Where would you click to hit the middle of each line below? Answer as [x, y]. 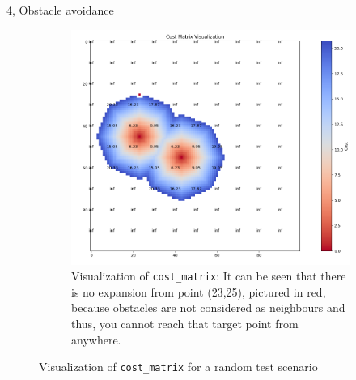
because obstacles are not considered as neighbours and [208, 307]
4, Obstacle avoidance [60, 10]
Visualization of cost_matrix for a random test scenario [178, 367]
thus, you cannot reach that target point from [185, 323]
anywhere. [96, 339]
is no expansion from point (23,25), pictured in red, [199, 291]
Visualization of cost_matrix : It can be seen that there [209, 276]
